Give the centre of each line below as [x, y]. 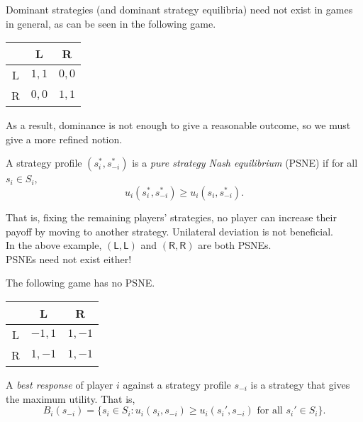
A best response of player [60, 384]
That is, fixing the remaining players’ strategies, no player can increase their [171, 217]
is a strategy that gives [300, 384]
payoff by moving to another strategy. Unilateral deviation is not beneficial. [169, 231]
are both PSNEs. [235, 245]
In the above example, [54, 245]
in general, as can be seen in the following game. [111, 23]
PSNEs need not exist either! [69, 259]
